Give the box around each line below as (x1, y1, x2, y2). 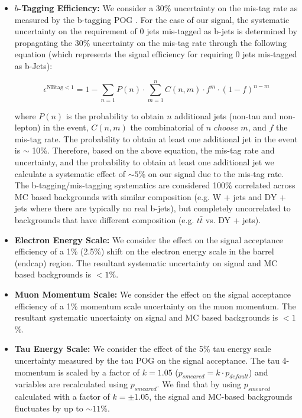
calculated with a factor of (14, 390, 110, 403)
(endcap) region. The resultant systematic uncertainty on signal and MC (14, 256, 278, 269)
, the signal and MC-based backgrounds (149, 390, 293, 403)
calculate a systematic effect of (14, 167, 125, 179)
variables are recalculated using (14, 378, 128, 390)
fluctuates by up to (14, 401, 83, 414)
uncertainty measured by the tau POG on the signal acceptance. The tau (14, 354, 280, 366)
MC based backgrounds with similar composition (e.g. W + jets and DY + (14, 190, 286, 203)
